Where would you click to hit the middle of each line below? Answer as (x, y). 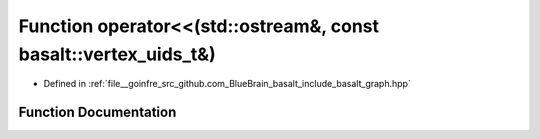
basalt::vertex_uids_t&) (117, 54)
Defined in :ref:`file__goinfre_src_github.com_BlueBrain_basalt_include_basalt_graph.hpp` (227, 84)
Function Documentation (97, 112)
